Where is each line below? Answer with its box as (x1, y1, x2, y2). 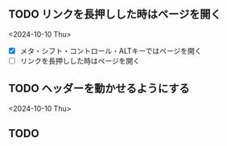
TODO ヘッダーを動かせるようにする (8, 82, 191, 95)
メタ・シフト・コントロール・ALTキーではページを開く (19, 46, 202, 55)
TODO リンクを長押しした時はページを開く (8, 7, 221, 22)
